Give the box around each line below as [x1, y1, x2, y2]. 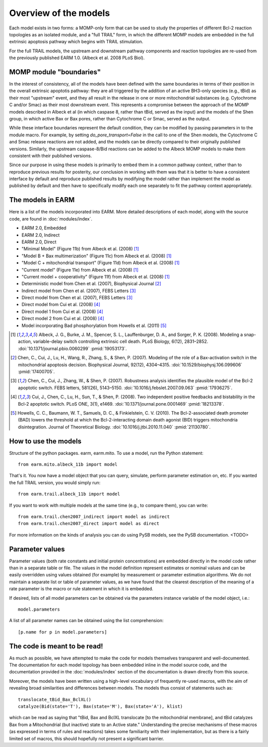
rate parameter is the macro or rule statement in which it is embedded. [9, 586, 153, 592]
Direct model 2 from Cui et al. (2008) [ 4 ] [21, 316, 104, 321]
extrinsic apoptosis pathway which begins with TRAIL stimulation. [9, 39, 143, 45]
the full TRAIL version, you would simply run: [9, 479, 101, 485]
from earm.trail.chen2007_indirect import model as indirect [18, 514, 170, 520]
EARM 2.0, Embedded [21, 225, 67, 231]
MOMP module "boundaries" [9, 68, 101, 76]
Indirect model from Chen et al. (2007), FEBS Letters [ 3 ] [21, 288, 136, 294]
